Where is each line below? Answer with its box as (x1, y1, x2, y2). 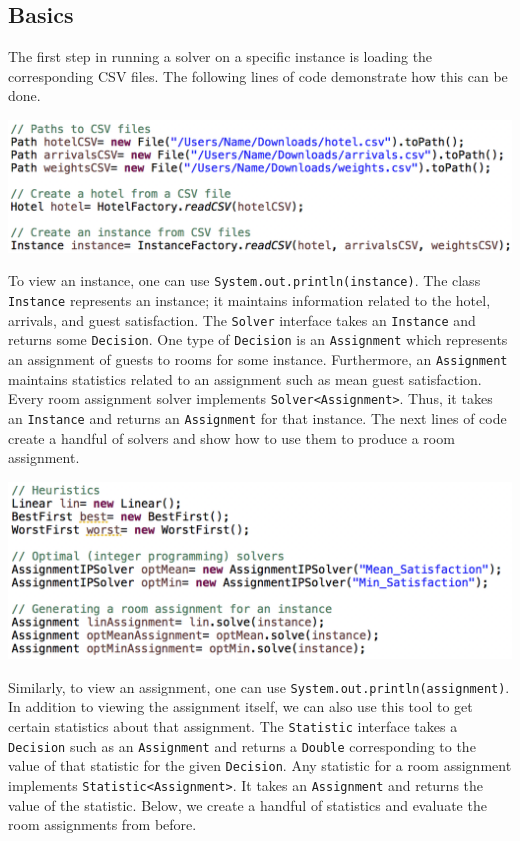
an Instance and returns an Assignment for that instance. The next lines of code (8, 408, 507, 428)
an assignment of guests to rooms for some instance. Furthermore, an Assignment (8, 349, 508, 370)
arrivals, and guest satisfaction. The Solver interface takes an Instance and (8, 309, 476, 330)
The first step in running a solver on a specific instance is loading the (8, 46, 433, 67)
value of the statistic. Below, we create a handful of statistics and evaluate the (8, 794, 487, 815)
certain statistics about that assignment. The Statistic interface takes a (8, 715, 458, 736)
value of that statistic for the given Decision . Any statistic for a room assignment (8, 755, 512, 776)
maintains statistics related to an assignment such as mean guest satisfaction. (8, 368, 482, 389)
